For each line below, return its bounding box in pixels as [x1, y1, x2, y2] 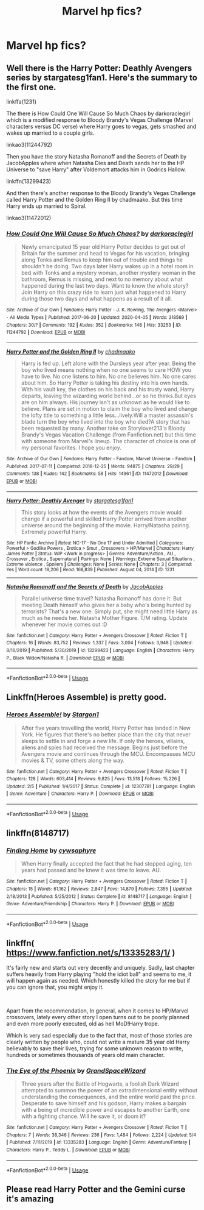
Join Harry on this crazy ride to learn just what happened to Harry [21, 288, 186, 296]
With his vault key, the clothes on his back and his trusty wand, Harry [21, 385, 195, 393]
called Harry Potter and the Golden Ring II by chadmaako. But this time [6, 196, 183, 203]
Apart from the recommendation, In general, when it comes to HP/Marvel [6, 1007, 189, 1014]
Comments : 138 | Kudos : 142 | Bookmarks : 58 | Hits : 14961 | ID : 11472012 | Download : [6, 471, 189, 477]
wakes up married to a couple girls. [6, 129, 95, 137]
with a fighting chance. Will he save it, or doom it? [21, 1112, 146, 1120]
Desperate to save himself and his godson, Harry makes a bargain [21, 1099, 187, 1107]
